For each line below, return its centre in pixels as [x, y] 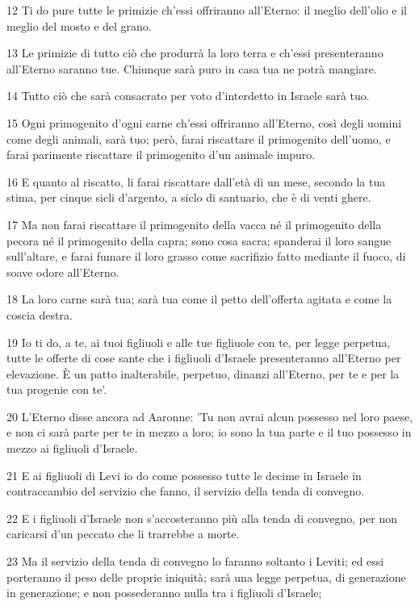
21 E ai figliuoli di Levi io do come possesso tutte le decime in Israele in [184, 475]
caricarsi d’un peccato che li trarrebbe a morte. [123, 534]
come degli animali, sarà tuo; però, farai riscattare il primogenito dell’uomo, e [199, 138]
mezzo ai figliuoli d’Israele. [72, 448]
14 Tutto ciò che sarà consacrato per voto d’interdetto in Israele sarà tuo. [188, 96]
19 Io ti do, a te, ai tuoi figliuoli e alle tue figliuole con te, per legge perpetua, [199, 342]
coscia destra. [40, 314]
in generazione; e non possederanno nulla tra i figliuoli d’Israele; [164, 593]
